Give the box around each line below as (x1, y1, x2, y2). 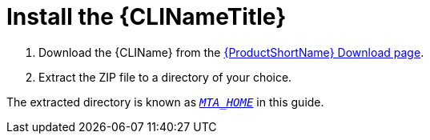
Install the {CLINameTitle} (6, 3, 287, 30)
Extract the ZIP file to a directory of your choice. (38, 70, 292, 84)
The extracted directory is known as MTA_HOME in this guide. (6, 94, 324, 109)
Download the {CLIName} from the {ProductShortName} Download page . (38, 45, 424, 59)
